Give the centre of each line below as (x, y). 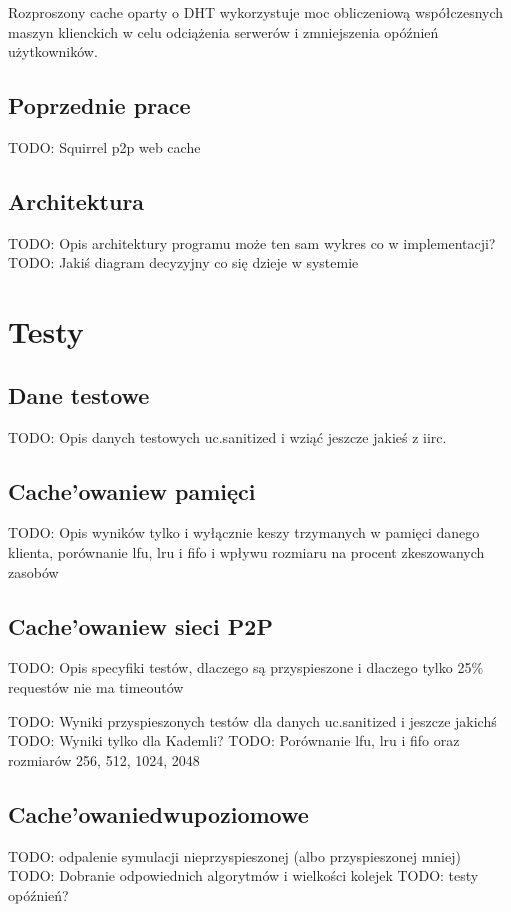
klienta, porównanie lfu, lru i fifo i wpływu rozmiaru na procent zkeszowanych (246, 551)
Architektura (76, 200)
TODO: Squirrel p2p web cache (104, 146)
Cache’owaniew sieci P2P (140, 625)
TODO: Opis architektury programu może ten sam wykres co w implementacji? (252, 242)
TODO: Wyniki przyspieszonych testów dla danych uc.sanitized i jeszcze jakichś (252, 720)
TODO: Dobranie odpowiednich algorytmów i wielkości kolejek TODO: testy (243, 875)
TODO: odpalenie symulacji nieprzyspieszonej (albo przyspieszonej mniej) (234, 855)
